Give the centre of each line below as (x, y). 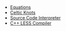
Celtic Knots (23, 12)
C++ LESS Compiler (31, 23)
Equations (20, 7)
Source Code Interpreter (35, 18)
